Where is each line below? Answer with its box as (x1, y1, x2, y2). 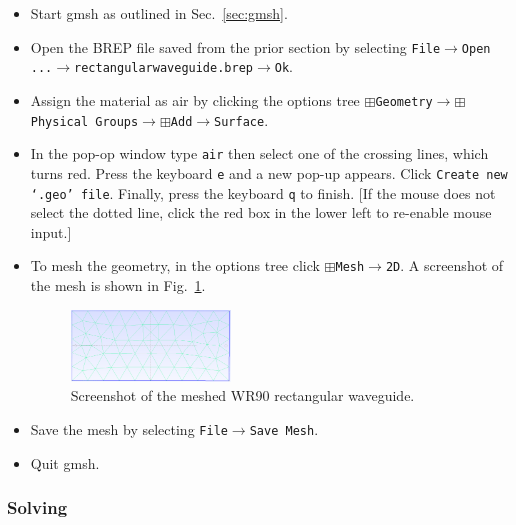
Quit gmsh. (30, 452, 100, 473)
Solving (7, 495, 68, 520)
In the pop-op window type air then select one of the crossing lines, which (30, 143, 489, 164)
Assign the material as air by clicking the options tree (30, 89, 360, 110)
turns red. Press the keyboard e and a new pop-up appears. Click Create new (30, 162, 508, 183)
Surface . (214, 109, 269, 130)
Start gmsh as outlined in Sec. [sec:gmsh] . (30, 3, 288, 23)
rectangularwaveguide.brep (74, 61, 253, 76)
